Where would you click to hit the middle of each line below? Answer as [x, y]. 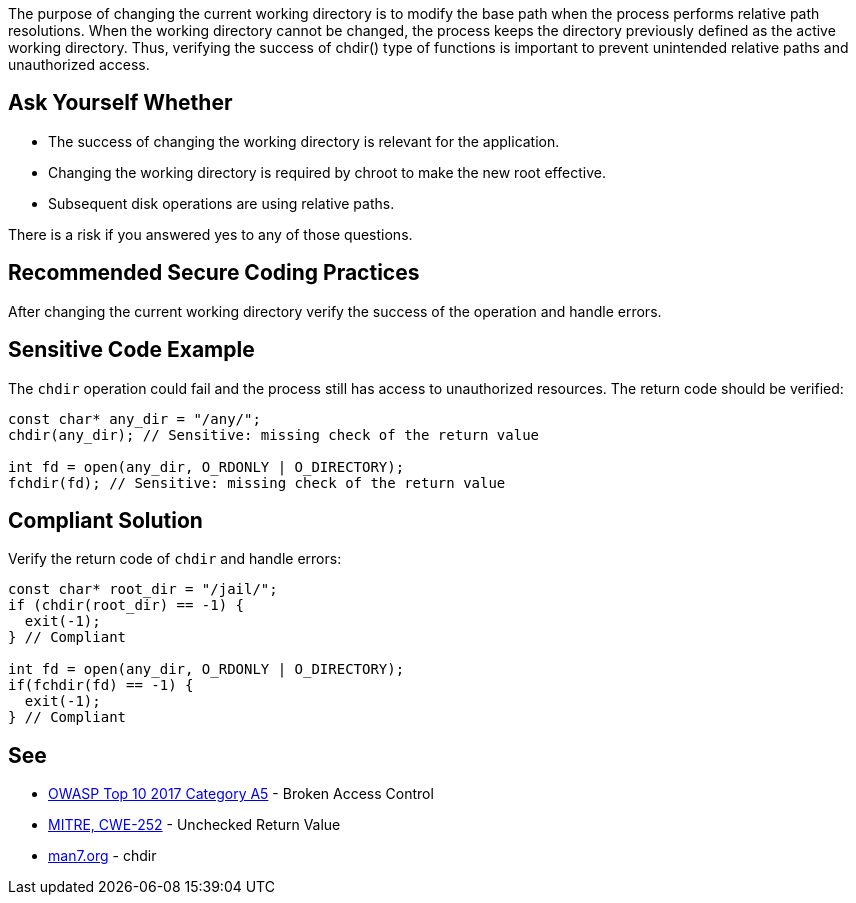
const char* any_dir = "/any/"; [134, 418]
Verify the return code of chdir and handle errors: [175, 559]
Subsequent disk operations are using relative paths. [221, 203]
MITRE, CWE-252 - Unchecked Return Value [194, 825]
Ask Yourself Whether [120, 103]
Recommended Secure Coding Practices [214, 273]
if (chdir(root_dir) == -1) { [126, 605]
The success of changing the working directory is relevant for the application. [304, 141]
